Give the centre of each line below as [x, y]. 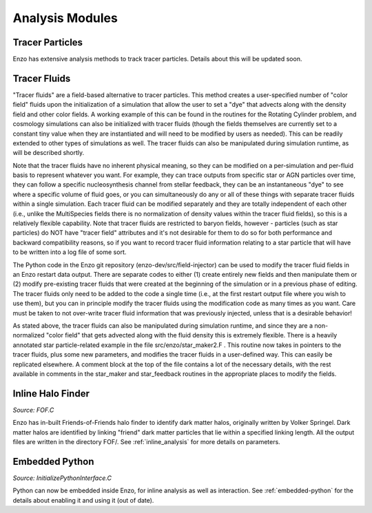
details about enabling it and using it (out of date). [83, 500]
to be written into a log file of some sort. [70, 252]
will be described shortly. [49, 153]
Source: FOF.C [33, 410]
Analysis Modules [65, 18]
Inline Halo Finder [51, 394]
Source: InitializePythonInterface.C [62, 478]
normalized [29, 335]
